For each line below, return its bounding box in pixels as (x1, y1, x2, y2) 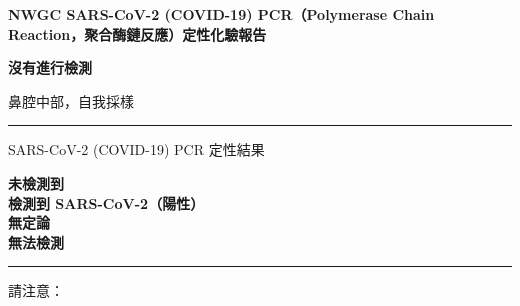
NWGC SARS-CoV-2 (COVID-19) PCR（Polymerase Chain (8, 4, 435, 24)
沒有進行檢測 (8, 57, 92, 78)
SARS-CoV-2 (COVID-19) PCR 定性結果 (8, 139, 265, 160)
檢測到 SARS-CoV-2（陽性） (8, 192, 205, 213)
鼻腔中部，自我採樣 (8, 90, 134, 111)
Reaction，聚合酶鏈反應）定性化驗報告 (8, 23, 267, 44)
